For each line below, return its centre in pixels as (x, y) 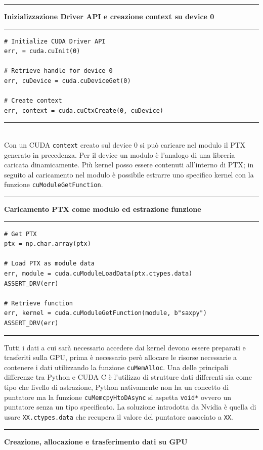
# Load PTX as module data (49, 264)
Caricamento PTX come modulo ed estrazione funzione (103, 209)
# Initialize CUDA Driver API (55, 41)
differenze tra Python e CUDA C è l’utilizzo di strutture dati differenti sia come (128, 377)
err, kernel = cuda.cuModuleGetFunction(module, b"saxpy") (105, 313)
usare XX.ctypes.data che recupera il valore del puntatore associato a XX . (119, 416)
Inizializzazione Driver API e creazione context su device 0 (109, 16)
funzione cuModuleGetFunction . (54, 184)
